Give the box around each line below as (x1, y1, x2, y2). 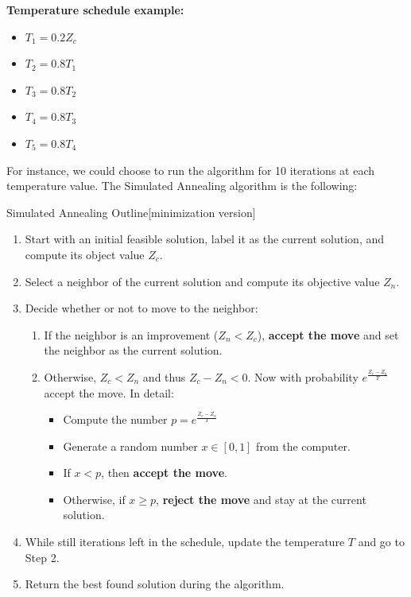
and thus (142, 368, 186, 385)
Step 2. (25, 549, 60, 565)
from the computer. (256, 437, 351, 454)
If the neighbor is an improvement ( (44, 326, 219, 343)
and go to (358, 533, 405, 550)
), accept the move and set (257, 326, 399, 343)
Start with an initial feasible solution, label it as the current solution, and (25, 231, 385, 247)
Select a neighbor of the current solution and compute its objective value (25, 273, 380, 289)
